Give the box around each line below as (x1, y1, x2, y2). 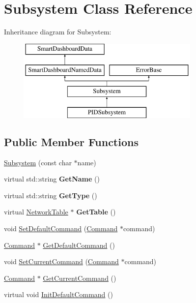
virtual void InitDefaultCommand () (4, 289, 113, 300)
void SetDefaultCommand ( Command (4, 223, 118, 234)
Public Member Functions (4, 134, 139, 149)
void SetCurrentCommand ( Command (4, 256, 119, 267)
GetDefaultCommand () (43, 240, 115, 250)
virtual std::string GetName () (4, 174, 100, 184)
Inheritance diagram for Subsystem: (4, 27, 112, 37)
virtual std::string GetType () (4, 190, 97, 200)
